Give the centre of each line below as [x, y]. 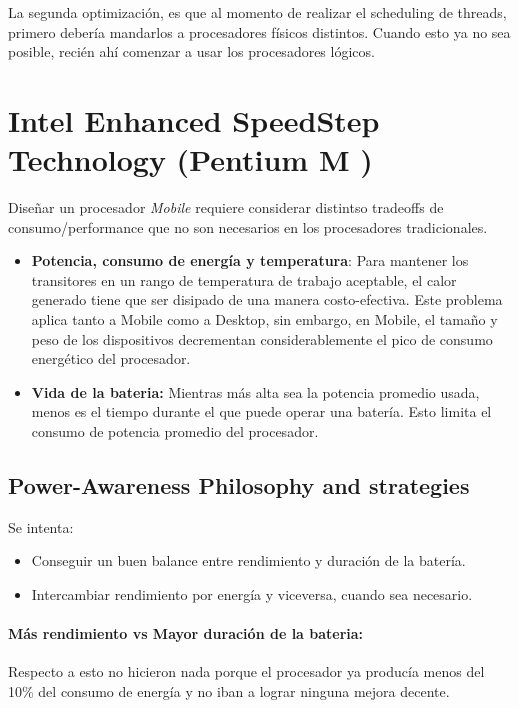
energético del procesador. [111, 358]
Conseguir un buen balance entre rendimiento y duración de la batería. [248, 560]
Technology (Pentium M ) [190, 159]
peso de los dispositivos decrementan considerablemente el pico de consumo [262, 338]
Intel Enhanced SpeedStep [194, 119]
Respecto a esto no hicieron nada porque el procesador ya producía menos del [246, 671]
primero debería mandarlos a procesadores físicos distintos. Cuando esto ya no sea [259, 31]
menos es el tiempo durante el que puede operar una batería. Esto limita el [261, 411]
